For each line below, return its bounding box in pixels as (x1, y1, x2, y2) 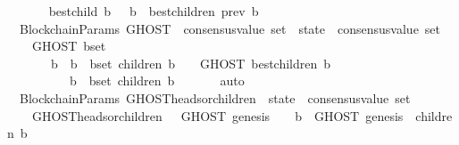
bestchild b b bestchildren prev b (48, 2, 259, 20)
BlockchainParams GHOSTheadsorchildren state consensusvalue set (19, 88, 411, 107)
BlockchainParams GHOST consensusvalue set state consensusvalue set (19, 19, 441, 37)
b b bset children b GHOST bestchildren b (50, 53, 331, 72)
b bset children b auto (69, 71, 245, 90)
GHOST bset (31, 36, 106, 55)
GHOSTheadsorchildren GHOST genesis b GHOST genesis (31, 106, 404, 125)
